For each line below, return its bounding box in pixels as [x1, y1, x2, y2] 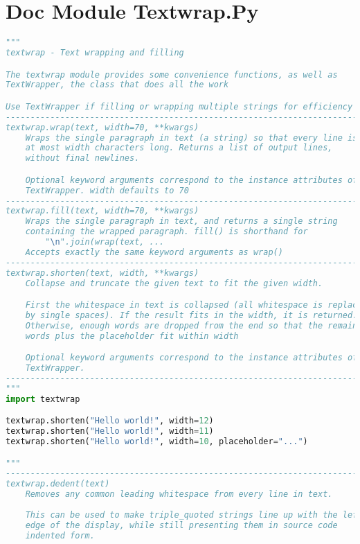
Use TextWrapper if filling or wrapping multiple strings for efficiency [6, 101, 353, 112]
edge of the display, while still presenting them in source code [25, 520, 338, 530]
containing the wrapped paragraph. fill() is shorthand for [25, 227, 308, 237]
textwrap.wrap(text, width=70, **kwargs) [6, 122, 199, 132]
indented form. [25, 530, 95, 541]
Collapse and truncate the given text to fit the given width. [25, 278, 323, 288]
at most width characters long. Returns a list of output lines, [25, 143, 333, 153]
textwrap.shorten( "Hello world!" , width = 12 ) [6, 416, 214, 426]
